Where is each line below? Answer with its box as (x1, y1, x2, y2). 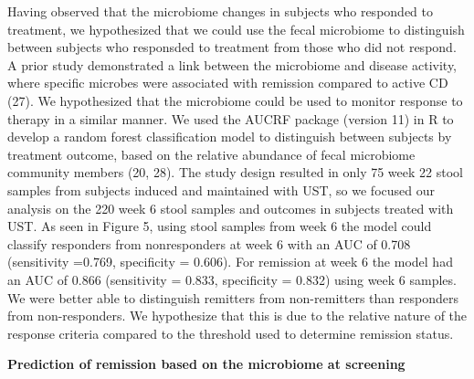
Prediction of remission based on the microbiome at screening (7, 354, 406, 374)
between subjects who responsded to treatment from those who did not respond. (7, 37, 457, 57)
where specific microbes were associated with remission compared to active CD (7, 73, 448, 92)
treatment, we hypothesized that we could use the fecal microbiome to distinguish (7, 19, 465, 38)
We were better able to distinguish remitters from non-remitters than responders (7, 288, 458, 307)
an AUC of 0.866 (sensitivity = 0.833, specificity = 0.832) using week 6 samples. (7, 269, 457, 289)
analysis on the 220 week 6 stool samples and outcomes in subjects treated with (7, 198, 454, 217)
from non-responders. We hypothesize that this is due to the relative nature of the (7, 306, 468, 325)
